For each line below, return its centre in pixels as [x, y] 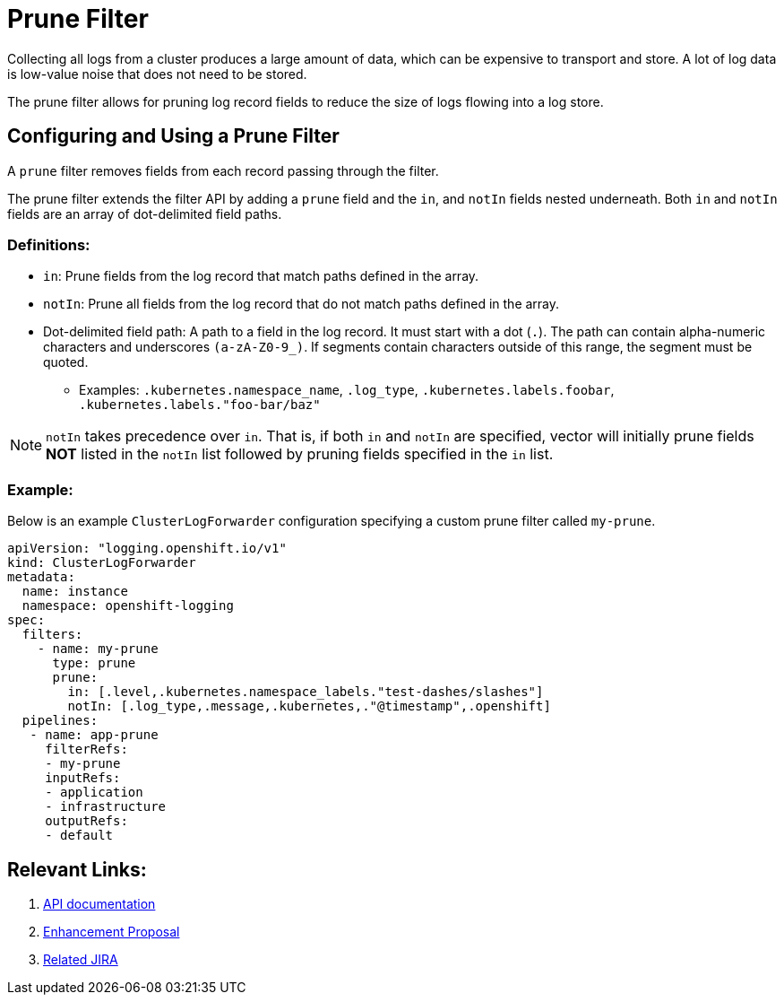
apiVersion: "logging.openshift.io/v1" [147, 549]
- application [94, 793]
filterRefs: [86, 749]
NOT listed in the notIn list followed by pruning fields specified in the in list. [300, 454]
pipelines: [60, 721]
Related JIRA [81, 959]
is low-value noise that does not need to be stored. [157, 74]
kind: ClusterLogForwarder [102, 563]
